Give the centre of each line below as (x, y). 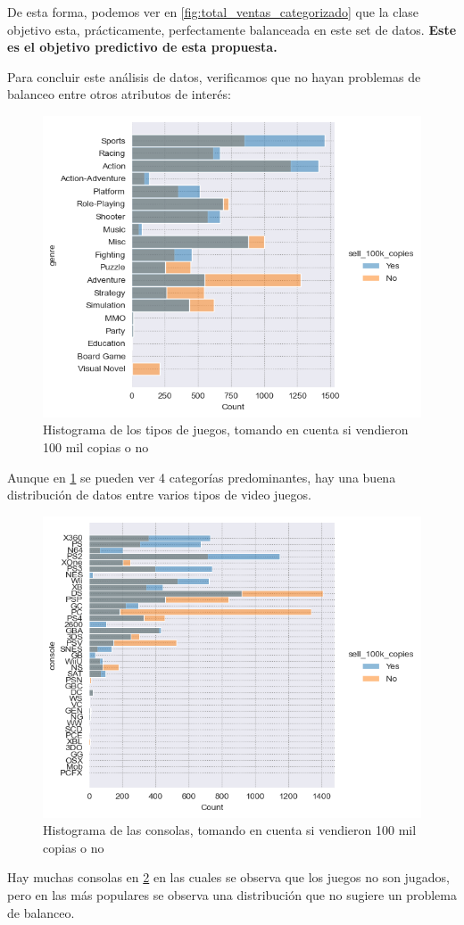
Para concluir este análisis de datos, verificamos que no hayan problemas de (214, 76)
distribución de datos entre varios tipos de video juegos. (159, 495)
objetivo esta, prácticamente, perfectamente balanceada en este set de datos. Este (232, 29)
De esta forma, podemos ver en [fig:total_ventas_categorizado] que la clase (213, 12)
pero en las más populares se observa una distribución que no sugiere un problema (232, 894)
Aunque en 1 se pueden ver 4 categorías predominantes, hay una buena (202, 477)
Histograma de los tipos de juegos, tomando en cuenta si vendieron (226, 429)
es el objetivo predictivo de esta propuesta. (142, 47)
